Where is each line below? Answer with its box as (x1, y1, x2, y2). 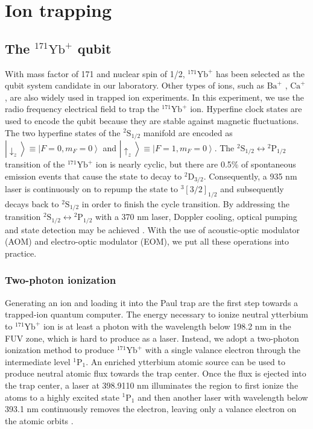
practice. (5, 246, 37, 259)
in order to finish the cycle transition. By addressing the (81, 197, 289, 210)
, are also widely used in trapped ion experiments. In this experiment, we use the (5, 90, 304, 103)
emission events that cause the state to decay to (5, 169, 182, 182)
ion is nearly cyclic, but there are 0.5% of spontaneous (95, 158, 296, 170)
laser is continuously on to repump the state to (5, 183, 178, 195)
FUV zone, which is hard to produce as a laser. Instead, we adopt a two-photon (5, 331, 299, 344)
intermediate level (5, 355, 71, 368)
